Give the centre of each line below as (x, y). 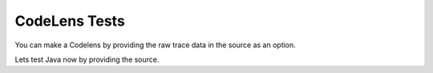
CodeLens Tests (70, 21)
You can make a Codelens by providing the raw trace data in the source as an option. (155, 45)
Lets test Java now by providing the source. (87, 59)
